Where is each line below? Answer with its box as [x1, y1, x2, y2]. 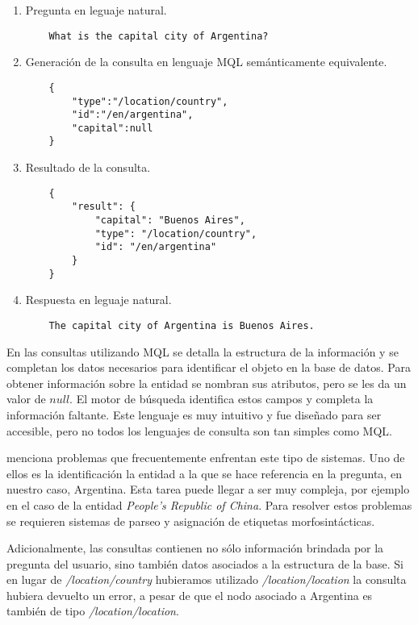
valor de [6, 390, 46, 407]
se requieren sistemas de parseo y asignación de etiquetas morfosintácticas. [6, 512, 375, 529]
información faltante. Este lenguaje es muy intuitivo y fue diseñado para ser [6, 406, 382, 423]
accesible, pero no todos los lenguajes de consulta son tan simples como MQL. [6, 422, 392, 439]
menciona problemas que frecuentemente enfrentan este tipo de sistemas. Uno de [6, 449, 405, 466]
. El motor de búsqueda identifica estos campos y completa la [69, 390, 374, 407]
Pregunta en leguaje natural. [25, 2, 167, 18]
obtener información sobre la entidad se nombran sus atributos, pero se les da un [6, 374, 407, 391]
